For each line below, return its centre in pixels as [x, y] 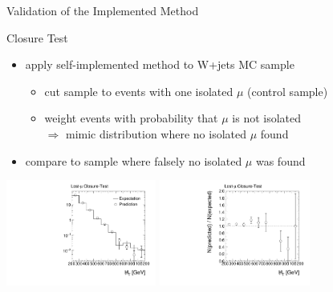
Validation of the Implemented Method [103, 10]
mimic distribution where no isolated [156, 133]
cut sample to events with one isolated [139, 91]
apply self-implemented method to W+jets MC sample [160, 64]
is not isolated [267, 118]
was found [280, 160]
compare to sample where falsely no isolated [134, 160]
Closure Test [37, 37]
